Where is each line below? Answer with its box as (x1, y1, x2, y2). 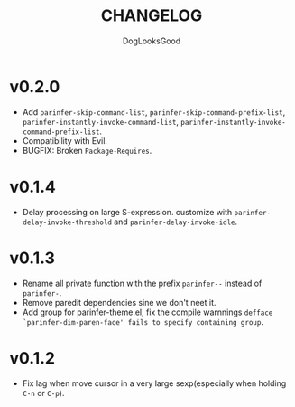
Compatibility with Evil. (22, 135, 108, 146)
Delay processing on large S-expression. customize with (22, 206, 233, 217)
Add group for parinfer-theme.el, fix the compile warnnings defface (22, 307, 273, 317)
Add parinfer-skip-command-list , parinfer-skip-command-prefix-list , (22, 106, 286, 118)
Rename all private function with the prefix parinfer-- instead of (22, 278, 263, 289)
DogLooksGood (122, 35, 181, 46)
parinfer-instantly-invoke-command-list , (22, 116, 179, 127)
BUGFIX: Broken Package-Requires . (22, 145, 152, 156)
